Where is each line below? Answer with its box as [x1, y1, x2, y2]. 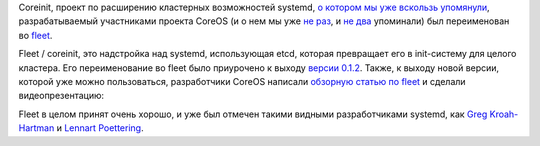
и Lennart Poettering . [56, 122, 144, 134]
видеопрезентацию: [18, 90, 105, 102]
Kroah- [489, 108, 519, 120]
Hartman [18, 122, 55, 134]
